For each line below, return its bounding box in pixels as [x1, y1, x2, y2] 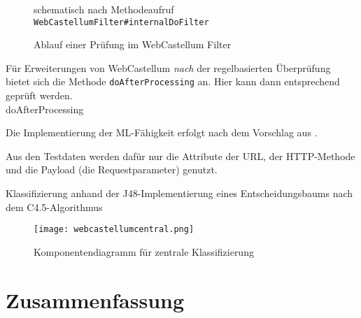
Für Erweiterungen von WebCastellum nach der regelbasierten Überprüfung [6, 60, 331, 75]
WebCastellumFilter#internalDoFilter [34, 17, 209, 27]
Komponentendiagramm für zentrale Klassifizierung [34, 244, 254, 259]
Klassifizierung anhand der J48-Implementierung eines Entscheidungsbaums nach [6, 186, 353, 201]
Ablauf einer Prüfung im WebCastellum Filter [34, 37, 232, 52]
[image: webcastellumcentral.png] [34, 224, 194, 235]
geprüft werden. [6, 88, 73, 103]
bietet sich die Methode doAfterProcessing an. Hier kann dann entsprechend [6, 74, 340, 89]
